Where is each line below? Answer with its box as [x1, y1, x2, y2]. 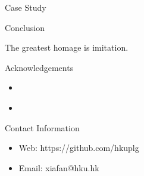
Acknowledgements [5, 61, 74, 73]
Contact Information [5, 121, 80, 134]
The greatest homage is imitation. [5, 41, 129, 54]
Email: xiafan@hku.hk [18, 161, 99, 174]
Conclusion [5, 21, 45, 33]
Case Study [5, 1, 46, 13]
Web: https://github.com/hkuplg [18, 141, 139, 154]
